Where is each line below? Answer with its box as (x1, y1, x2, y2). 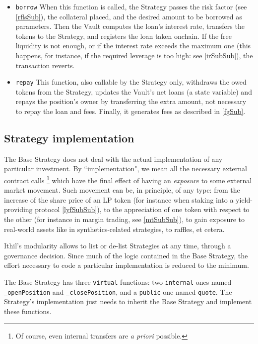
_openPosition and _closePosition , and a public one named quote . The (4, 286, 232, 297)
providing (4, 204, 33, 215)
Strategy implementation (4, 130, 134, 146)
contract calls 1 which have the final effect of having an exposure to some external (4, 174, 252, 185)
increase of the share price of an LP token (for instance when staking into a (4, 194, 234, 205)
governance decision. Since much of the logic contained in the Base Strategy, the (4, 250, 248, 260)
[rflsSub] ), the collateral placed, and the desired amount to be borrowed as (15, 11, 242, 21)
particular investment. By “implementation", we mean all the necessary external (4, 163, 247, 174)
